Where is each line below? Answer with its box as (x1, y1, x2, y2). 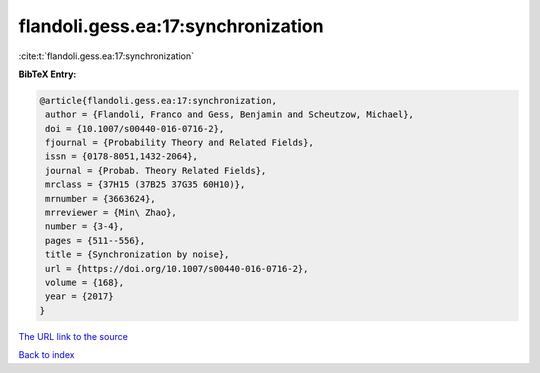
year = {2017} (45, 291, 114, 302)
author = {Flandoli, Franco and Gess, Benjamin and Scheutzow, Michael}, (45, 109, 415, 120)
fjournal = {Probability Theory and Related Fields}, (45, 137, 314, 149)
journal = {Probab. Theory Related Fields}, (45, 165, 267, 176)
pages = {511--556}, (45, 235, 146, 246)
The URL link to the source (18, 330, 129, 342)
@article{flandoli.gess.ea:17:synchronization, (39, 95, 277, 106)
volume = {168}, (45, 277, 125, 288)
